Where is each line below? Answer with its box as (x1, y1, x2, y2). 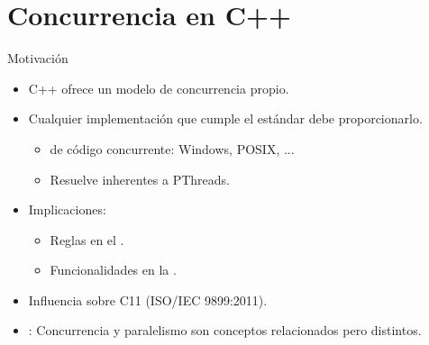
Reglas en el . (50, 230, 124, 249)
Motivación (7, 49, 68, 68)
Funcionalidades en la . (50, 260, 177, 279)
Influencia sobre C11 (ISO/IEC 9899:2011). (28, 290, 268, 309)
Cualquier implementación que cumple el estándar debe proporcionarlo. (28, 109, 423, 128)
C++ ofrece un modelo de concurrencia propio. (28, 78, 289, 97)
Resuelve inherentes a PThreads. (50, 169, 230, 188)
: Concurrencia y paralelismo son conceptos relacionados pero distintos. (28, 321, 422, 340)
